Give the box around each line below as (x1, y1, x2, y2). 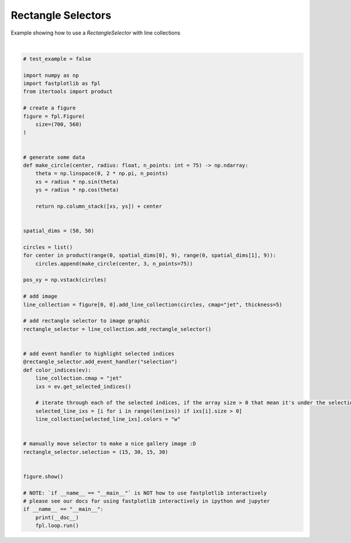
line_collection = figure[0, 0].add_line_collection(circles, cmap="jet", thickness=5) (23, 301, 283, 308)
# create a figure (23, 105, 76, 111)
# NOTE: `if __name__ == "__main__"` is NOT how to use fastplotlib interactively (23, 489, 267, 496)
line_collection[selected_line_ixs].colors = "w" (35, 416, 181, 422)
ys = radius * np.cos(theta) (35, 187, 119, 193)
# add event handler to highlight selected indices (23, 350, 175, 357)
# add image (23, 293, 58, 300)
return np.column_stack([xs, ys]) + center (35, 202, 162, 209)
